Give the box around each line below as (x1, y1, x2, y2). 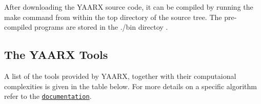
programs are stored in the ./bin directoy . (34, 22, 168, 32)
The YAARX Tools (4, 47, 108, 63)
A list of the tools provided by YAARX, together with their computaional (4, 70, 236, 81)
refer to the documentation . (4, 91, 92, 101)
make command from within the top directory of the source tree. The (4, 11, 222, 22)
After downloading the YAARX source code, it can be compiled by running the (4, 2, 253, 12)
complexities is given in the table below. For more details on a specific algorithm (4, 80, 257, 91)
